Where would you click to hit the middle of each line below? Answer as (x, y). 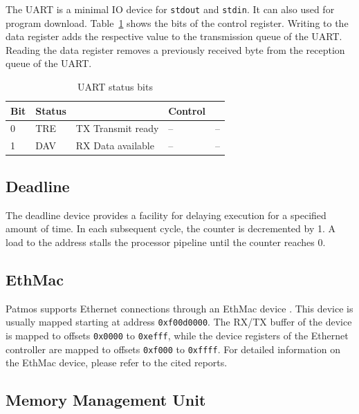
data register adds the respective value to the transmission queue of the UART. (174, 36)
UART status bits (115, 87)
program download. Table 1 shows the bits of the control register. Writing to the (177, 22)
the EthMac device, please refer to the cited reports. (117, 363)
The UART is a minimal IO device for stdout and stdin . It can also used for (170, 9)
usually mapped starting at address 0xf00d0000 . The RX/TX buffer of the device (179, 322)
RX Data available (115, 145)
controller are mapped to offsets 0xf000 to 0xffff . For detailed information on (173, 349)
